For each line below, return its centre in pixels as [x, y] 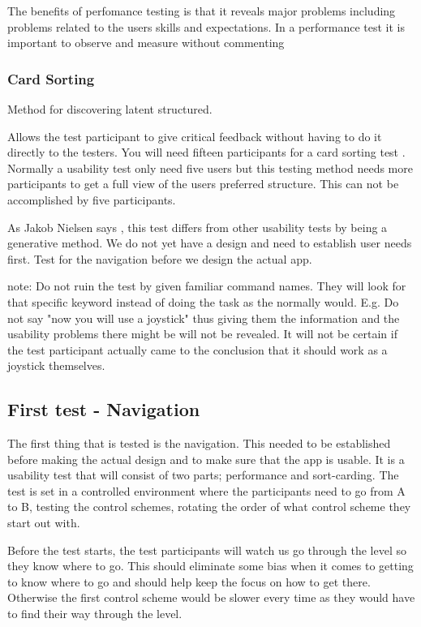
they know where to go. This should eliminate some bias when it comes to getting [210, 566]
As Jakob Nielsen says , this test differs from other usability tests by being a [198, 227]
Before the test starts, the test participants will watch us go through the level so [207, 550]
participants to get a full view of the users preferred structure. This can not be [203, 184]
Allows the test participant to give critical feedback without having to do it [195, 136]
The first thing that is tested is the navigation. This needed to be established [199, 443]
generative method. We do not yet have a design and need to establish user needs [210, 243]
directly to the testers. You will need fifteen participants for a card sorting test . [206, 152]
